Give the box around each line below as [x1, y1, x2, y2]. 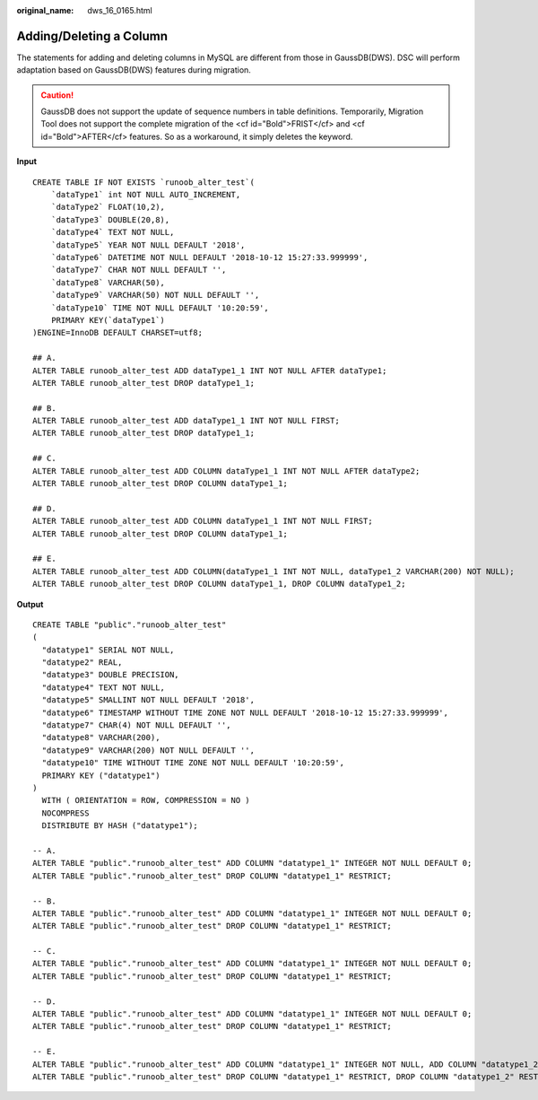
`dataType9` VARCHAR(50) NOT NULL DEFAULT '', [50, 290, 260, 301]
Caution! [40, 90, 74, 100]
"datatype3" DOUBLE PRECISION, [41, 669, 179, 680]
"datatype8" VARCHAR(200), [41, 732, 161, 743]
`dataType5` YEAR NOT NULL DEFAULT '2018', [50, 240, 246, 250]
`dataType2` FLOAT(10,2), [50, 202, 166, 213]
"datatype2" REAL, [41, 658, 123, 668]
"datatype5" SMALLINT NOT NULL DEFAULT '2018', [41, 695, 256, 705]
